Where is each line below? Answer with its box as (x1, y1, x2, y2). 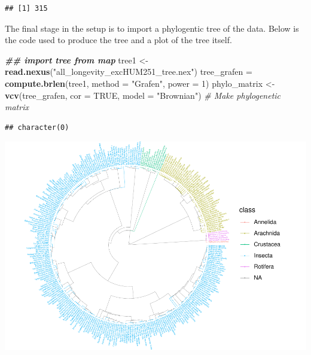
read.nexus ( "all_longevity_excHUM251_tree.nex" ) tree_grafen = (5, 65, 252, 78)
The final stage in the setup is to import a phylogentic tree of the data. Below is (5, 22, 299, 34)
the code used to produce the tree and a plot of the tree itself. (5, 34, 232, 46)
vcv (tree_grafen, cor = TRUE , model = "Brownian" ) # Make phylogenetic (5, 89, 281, 101)
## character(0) (5, 123, 69, 132)
